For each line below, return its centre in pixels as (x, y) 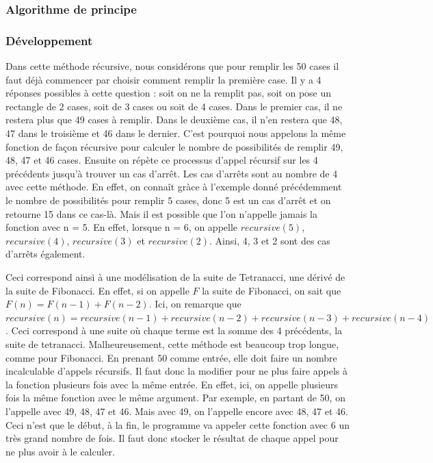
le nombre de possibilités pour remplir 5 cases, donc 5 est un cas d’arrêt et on (168, 200)
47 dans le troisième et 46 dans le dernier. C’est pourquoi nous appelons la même (176, 133)
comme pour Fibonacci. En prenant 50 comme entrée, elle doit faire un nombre (171, 357)
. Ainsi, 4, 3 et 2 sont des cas (270, 240)
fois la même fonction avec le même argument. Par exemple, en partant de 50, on (175, 398)
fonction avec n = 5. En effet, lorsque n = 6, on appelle (122, 227)
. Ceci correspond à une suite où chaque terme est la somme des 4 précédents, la (174, 330)
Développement (49, 40)
